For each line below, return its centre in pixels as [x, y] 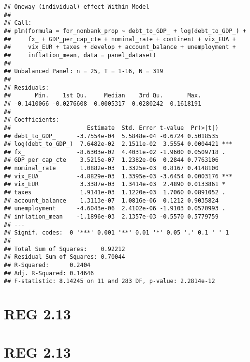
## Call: [18, 23]
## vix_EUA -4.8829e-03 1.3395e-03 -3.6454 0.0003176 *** [118, 176]
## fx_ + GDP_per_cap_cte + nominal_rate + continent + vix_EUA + [120, 39]
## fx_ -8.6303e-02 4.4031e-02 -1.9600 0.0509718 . [115, 152]
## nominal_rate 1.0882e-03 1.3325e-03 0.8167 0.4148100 [111, 168]
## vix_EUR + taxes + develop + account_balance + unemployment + [120, 47]
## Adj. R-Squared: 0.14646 [49, 273]
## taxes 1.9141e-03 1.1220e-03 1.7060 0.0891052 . [115, 193]
